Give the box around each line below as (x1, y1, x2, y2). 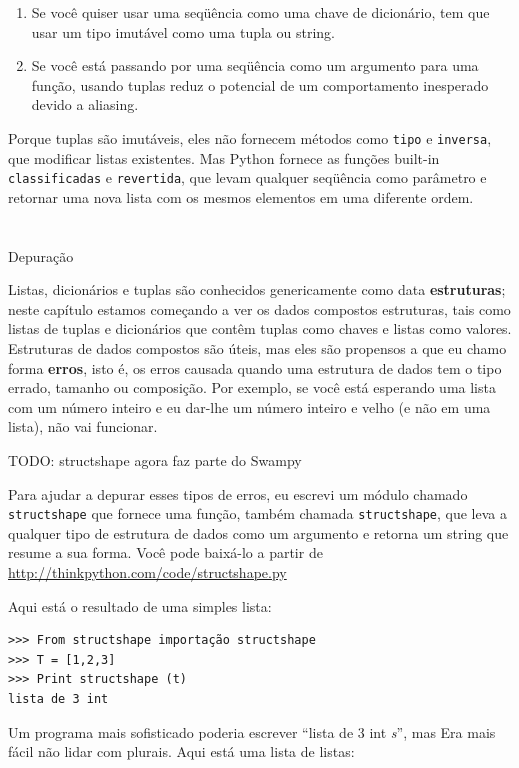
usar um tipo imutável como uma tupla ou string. (31, 21, 335, 42)
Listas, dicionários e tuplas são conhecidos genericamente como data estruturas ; (8, 279, 506, 300)
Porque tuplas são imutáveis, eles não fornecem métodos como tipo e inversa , (8, 127, 492, 148)
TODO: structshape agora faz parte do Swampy (8, 450, 302, 470)
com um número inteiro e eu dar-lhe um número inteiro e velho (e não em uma (8, 396, 491, 417)
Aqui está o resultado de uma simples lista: (8, 595, 272, 616)
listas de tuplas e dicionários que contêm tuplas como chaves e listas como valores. (8, 318, 512, 339)
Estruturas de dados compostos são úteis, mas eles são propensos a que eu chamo (8, 338, 507, 359)
